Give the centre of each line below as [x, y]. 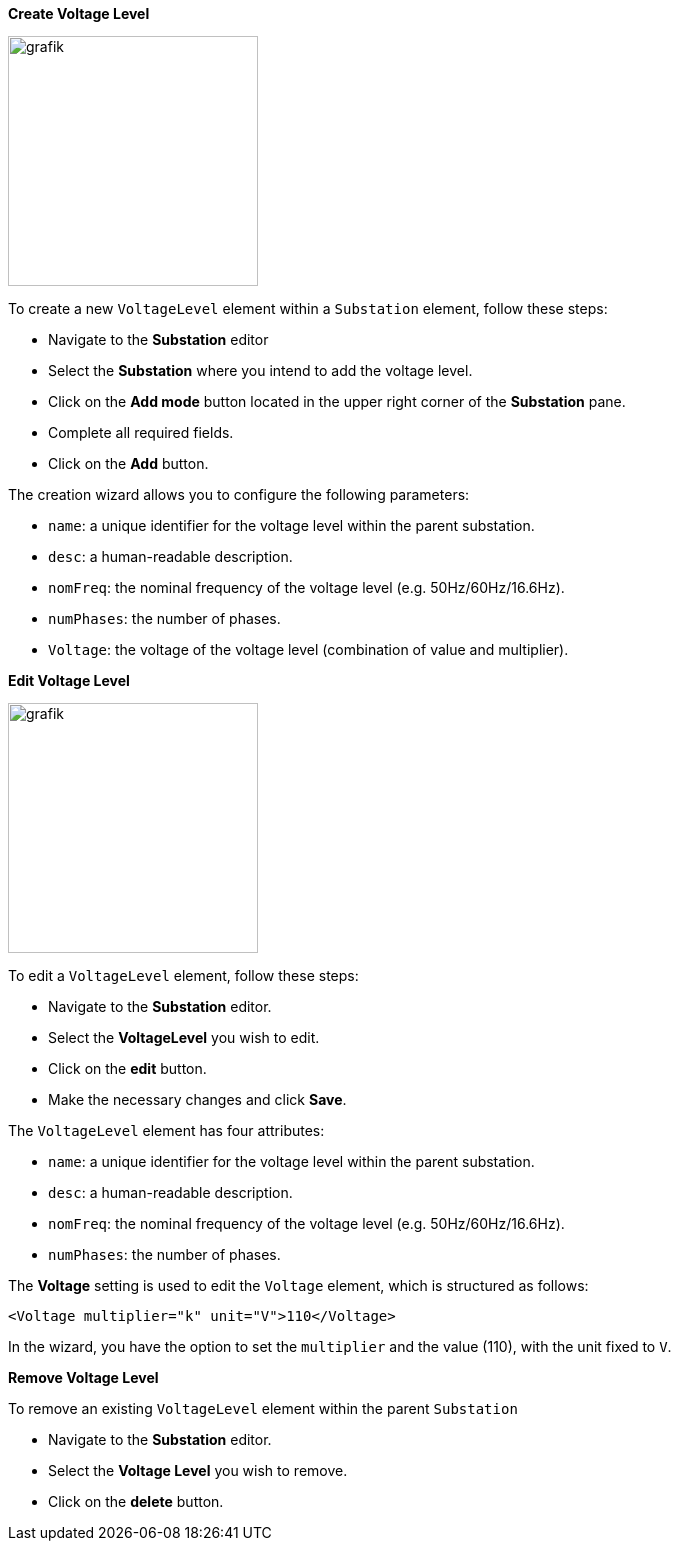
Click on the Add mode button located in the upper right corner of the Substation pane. [337, 401]
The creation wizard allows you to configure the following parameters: [239, 494]
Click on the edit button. [127, 1068]
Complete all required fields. [141, 432]
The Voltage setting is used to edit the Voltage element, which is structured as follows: [298, 1285]
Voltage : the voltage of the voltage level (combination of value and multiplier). [308, 649]
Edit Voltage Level [69, 680]
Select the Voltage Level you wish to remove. [198, 1470]
